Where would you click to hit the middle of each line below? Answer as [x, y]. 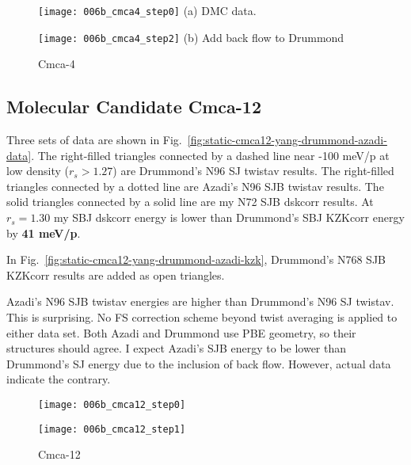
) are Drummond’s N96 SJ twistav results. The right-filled [253, 171]
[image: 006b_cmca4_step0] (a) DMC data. [147, 10]
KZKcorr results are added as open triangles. [116, 274]
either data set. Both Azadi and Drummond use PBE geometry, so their [181, 332]
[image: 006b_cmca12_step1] [112, 429]
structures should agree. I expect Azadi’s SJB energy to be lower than [177, 348]
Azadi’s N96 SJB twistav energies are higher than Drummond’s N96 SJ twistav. [200, 301]
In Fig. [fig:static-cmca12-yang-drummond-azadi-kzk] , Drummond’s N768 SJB [196, 259]
